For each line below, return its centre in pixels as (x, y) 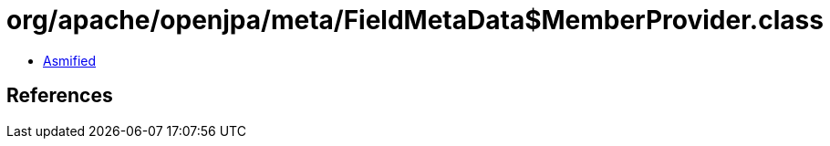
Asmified (70, 60)
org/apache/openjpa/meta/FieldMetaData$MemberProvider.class (415, 20)
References (60, 96)
